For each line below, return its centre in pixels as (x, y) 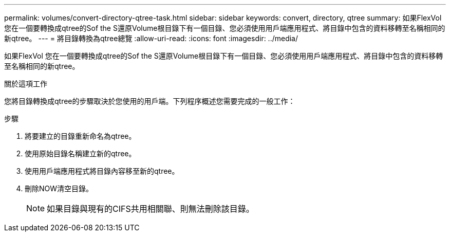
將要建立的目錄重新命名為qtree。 (80, 136)
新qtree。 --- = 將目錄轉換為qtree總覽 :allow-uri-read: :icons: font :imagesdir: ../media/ (151, 38)
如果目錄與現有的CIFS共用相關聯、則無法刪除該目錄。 (151, 209)
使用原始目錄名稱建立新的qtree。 (80, 153)
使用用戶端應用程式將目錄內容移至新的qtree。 (102, 171)
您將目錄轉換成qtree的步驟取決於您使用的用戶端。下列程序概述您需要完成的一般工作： (150, 101)
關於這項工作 (26, 84)
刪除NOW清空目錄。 (59, 188)
